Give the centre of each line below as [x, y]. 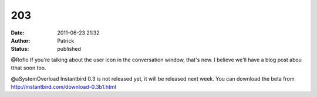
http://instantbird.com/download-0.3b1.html [64, 86]
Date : [18, 33]
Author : [21, 40]
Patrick [66, 40]
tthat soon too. [28, 68]
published [69, 49]
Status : [20, 49]
